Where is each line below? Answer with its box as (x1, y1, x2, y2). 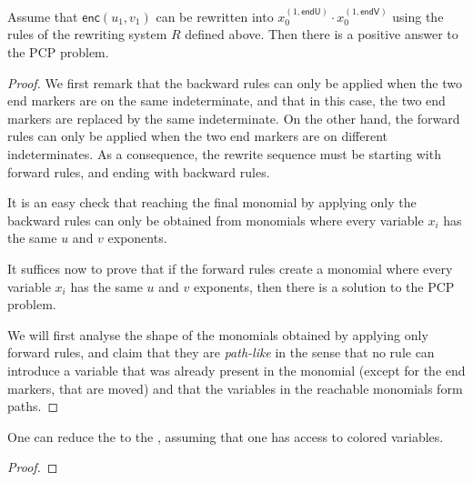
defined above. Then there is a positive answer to (185, 25, 458, 44)
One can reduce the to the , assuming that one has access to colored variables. (7, 427, 444, 446)
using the (392, 6, 444, 25)
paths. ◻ (7, 397, 59, 416)
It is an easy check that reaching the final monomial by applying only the (7, 193, 417, 212)
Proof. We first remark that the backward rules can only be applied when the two (7, 73, 463, 92)
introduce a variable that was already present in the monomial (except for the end (7, 360, 466, 379)
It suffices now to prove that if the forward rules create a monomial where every (7, 258, 453, 277)
